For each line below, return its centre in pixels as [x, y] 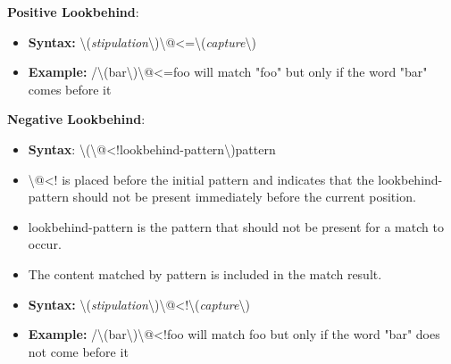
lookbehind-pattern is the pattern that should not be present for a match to [236, 226]
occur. [45, 244]
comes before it [70, 89]
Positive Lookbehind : [73, 12]
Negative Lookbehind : [76, 119]
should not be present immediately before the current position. [244, 197]
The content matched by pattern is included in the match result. [205, 273]
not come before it [78, 351]
